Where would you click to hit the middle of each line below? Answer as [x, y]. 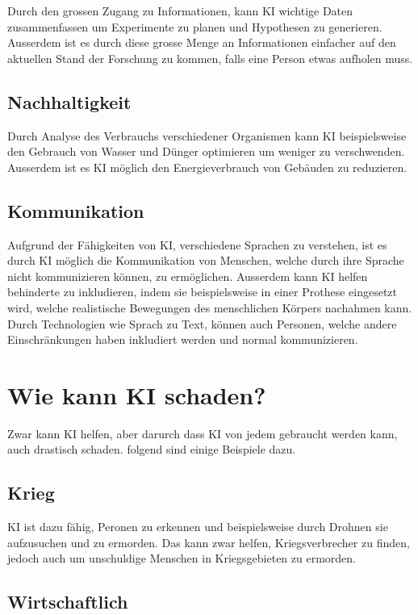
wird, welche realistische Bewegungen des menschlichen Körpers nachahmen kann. [210, 307]
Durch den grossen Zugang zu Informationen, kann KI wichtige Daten [180, 10]
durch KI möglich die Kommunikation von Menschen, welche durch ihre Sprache [206, 260]
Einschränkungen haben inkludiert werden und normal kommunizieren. [183, 339]
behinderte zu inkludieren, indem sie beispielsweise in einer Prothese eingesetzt [203, 292]
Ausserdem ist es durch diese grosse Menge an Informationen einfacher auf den [202, 42]
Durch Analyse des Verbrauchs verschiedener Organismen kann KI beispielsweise [207, 135]
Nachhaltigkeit [69, 101]
